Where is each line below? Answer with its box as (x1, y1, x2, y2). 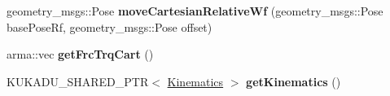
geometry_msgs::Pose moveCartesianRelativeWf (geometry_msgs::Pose (7, 2, 383, 19)
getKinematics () (246, 72, 341, 89)
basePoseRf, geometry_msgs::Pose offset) (7, 18, 213, 35)
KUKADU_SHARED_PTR (7, 72, 149, 89)
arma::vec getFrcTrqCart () (7, 46, 154, 63)
